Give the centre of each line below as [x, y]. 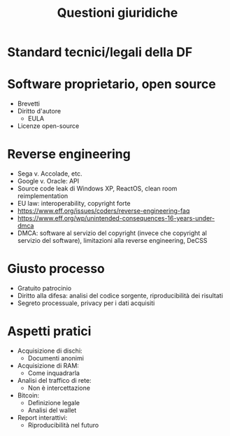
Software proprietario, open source [112, 84]
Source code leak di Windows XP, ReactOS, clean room [97, 189]
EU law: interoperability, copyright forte [74, 204]
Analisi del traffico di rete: [55, 380]
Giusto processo [56, 269]
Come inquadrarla [54, 373]
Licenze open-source [48, 126]
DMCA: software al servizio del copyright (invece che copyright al [112, 233]
